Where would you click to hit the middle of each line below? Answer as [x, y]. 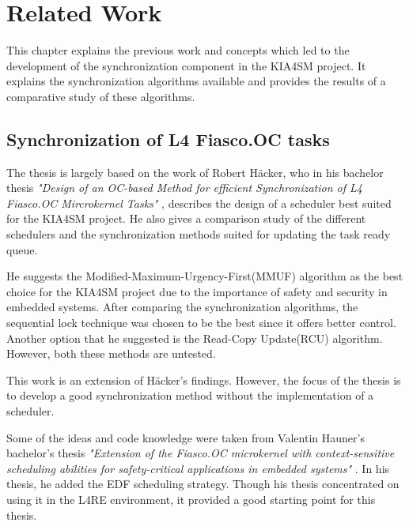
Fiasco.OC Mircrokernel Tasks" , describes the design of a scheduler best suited [199, 203]
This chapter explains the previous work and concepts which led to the [178, 50]
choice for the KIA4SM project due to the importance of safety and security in [197, 291]
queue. [22, 249]
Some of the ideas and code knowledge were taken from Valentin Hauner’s [186, 437]
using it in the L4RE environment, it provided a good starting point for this [191, 499]
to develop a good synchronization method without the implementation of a [190, 395]
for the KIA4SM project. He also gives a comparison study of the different [186, 218]
